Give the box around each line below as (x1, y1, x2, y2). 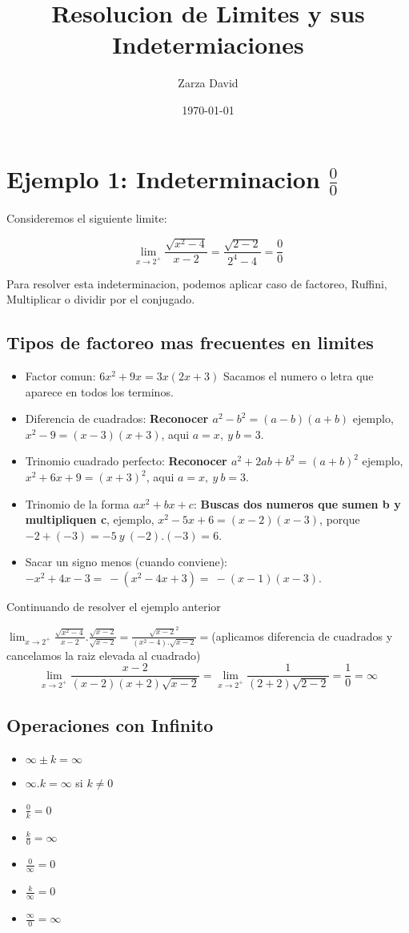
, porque (319, 511, 360, 528)
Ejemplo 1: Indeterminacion (6, 162, 320, 195)
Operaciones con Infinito (6, 713, 214, 738)
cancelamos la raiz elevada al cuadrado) (6, 646, 201, 663)
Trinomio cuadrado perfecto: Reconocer (25, 452, 227, 469)
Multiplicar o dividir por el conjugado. (6, 291, 195, 308)
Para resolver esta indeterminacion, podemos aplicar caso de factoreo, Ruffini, (6, 275, 387, 292)
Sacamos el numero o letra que (223, 368, 374, 384)
